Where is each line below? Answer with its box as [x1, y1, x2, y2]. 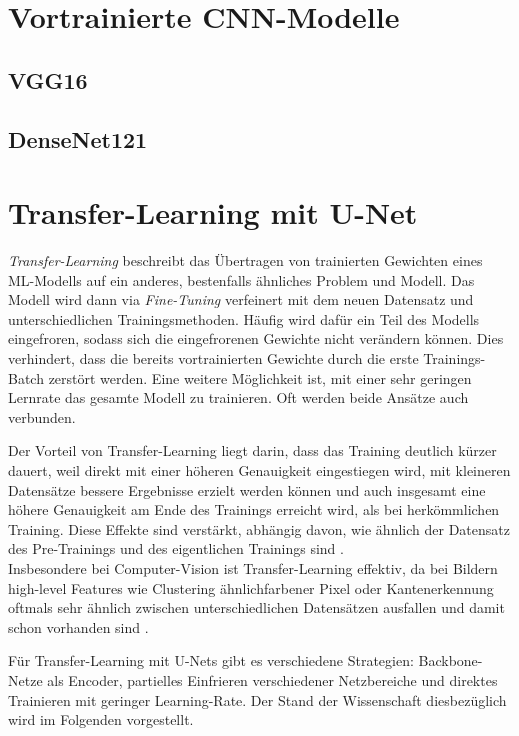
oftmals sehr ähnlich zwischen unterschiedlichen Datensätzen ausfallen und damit [8, 597, 505, 618]
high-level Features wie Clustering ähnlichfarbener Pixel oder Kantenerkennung [8, 577, 494, 598]
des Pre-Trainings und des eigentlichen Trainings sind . [8, 538, 344, 559]
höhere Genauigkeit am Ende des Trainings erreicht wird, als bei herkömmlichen [8, 499, 500, 520]
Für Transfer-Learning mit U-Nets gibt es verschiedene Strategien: [8, 650, 414, 671]
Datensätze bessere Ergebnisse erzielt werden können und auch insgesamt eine [8, 479, 486, 500]
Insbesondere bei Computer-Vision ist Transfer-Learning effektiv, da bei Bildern [8, 557, 498, 578]
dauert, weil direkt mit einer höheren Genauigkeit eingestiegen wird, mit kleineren [8, 460, 511, 480]
